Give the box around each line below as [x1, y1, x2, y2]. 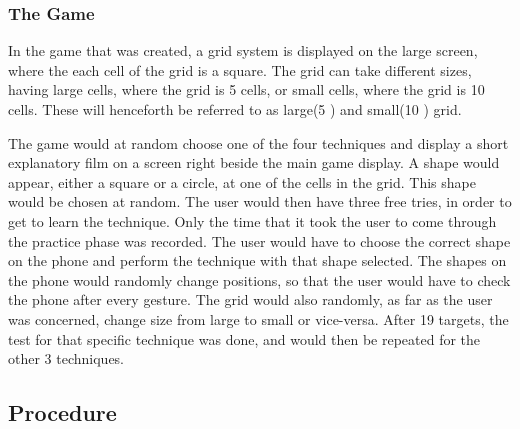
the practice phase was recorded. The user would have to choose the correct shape [8, 230, 511, 251]
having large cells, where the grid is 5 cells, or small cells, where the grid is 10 [8, 79, 485, 100]
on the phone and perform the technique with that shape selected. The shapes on [8, 250, 507, 271]
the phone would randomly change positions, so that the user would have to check [8, 269, 511, 290]
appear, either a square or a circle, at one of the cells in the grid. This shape [8, 171, 476, 192]
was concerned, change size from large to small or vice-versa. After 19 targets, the [8, 308, 509, 329]
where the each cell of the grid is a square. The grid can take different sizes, [8, 59, 472, 80]
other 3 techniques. [8, 348, 125, 369]
